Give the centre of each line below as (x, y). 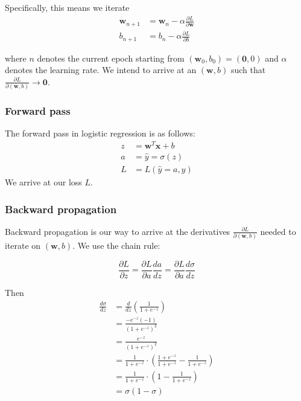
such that (248, 70)
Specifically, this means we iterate (67, 7)
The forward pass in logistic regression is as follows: (100, 133)
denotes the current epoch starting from (111, 58)
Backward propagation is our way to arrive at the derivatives (118, 231)
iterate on (23, 245)
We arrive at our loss (43, 182)
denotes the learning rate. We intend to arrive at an (101, 70)
